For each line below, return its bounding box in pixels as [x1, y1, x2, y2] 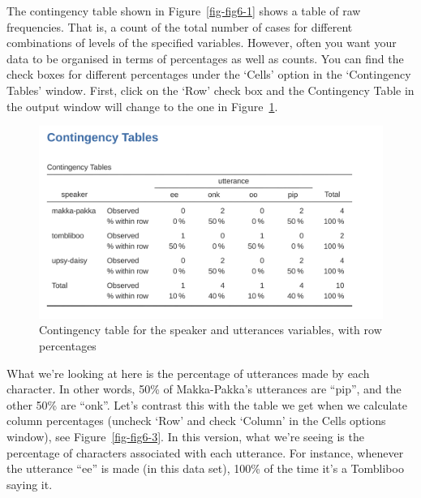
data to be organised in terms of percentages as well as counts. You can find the [6, 49, 404, 67]
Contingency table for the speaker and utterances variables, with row [39, 321, 382, 338]
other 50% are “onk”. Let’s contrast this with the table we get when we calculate [6, 396, 407, 413]
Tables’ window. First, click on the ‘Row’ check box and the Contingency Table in [6, 81, 415, 98]
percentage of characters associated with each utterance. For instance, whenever [6, 444, 404, 461]
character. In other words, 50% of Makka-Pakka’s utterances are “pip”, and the [6, 380, 402, 397]
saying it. [6, 475, 53, 492]
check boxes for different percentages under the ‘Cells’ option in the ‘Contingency [6, 66, 411, 83]
